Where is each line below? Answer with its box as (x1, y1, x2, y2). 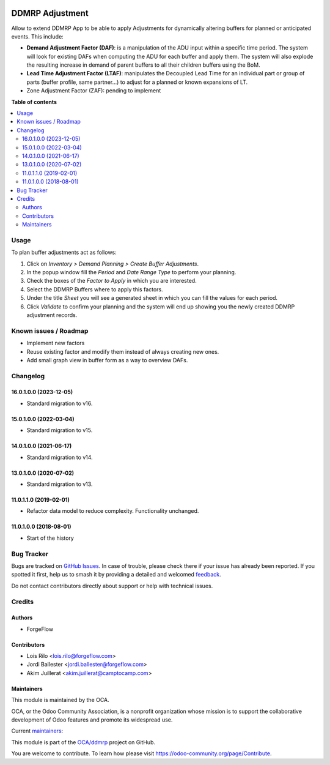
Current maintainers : (11, 727, 64, 734)
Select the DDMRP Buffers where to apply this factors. (26, 285, 163, 293)
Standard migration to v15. (26, 427, 93, 434)
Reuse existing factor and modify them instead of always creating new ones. (26, 348, 219, 355)
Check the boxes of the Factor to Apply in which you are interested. (26, 277, 197, 285)
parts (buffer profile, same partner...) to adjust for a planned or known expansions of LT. (26, 78, 248, 86)
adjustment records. (26, 311, 78, 318)
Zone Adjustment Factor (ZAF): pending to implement (26, 87, 161, 94)
